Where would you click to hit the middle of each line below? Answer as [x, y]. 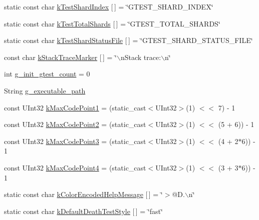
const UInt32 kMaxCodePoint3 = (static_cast [75, 141]
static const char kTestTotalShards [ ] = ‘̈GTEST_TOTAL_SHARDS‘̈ [112, 23]
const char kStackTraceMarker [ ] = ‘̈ [61, 57]
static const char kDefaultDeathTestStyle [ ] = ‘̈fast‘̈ [83, 211]
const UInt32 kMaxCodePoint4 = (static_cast [75, 167]
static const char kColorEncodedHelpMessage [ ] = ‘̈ [83, 194]
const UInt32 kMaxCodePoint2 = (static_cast [75, 124]
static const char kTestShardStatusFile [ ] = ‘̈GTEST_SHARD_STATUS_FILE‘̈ [128, 40]
